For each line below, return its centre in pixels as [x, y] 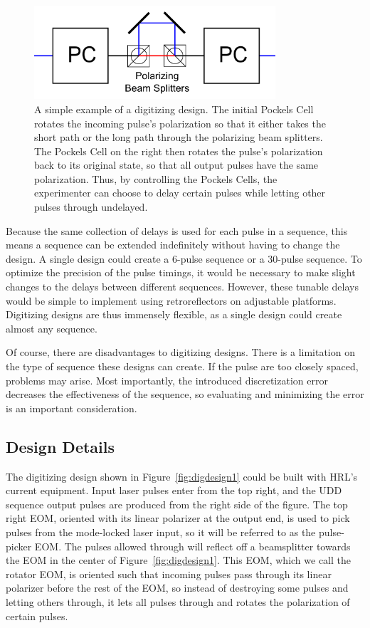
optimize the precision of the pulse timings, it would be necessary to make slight [181, 272]
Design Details [60, 446]
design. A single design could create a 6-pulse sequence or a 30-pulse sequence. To [184, 258]
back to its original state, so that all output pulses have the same [176, 165]
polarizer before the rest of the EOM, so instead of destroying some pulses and [177, 588]
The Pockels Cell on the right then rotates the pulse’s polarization [179, 151]
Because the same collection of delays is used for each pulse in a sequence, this [177, 230]
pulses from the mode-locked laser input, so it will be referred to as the [161, 532]
